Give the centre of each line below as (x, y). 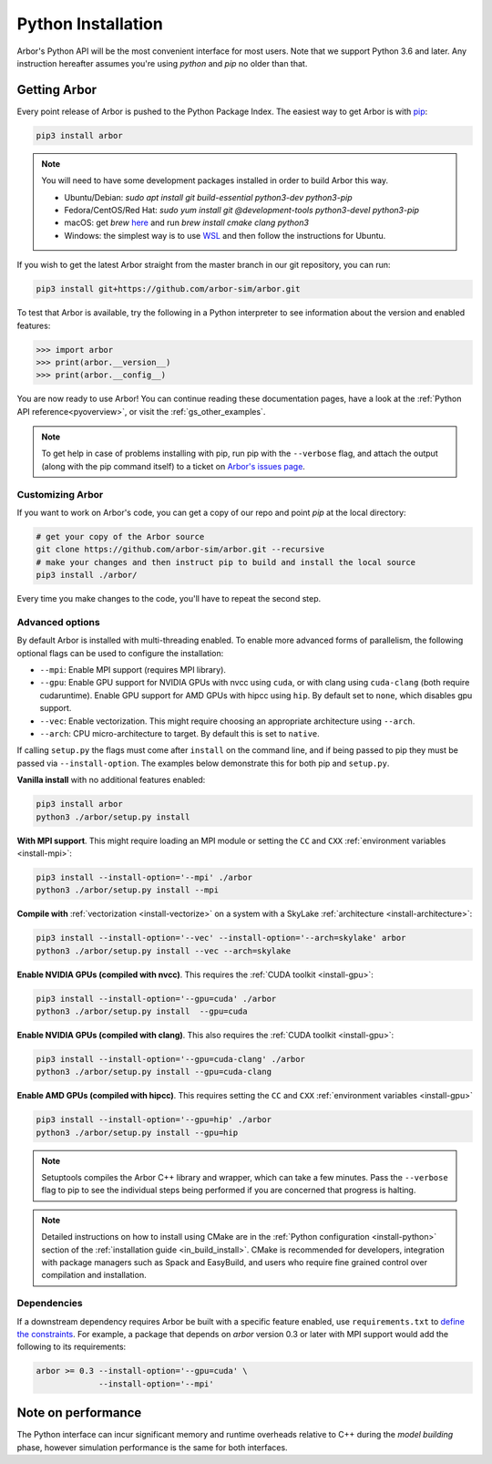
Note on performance (79, 1413)
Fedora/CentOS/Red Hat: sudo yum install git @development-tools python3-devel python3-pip (241, 210)
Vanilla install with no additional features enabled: (111, 780)
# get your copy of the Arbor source (120, 536)
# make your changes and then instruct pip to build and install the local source (226, 562)
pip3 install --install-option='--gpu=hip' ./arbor (154, 1120)
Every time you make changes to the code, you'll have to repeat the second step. (169, 599)
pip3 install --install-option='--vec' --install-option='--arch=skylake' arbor (221, 938)
